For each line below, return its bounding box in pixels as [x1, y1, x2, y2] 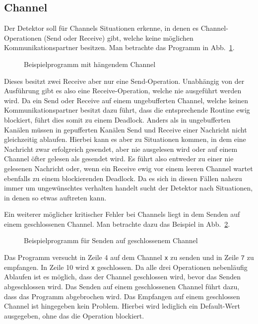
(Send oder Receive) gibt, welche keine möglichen [44, 32, 193, 43]
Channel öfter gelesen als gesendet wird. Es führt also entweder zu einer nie [4, 153, 234, 164]
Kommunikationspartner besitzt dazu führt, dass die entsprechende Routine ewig [4, 105, 250, 115]
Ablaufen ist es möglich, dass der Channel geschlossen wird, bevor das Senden [4, 271, 241, 282]
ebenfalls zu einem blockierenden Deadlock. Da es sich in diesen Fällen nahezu [4, 173, 242, 183]
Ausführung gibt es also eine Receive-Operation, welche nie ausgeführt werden [4, 85, 242, 96]
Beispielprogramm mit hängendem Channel [24, 59, 156, 69]
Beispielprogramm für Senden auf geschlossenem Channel [24, 235, 198, 246]
